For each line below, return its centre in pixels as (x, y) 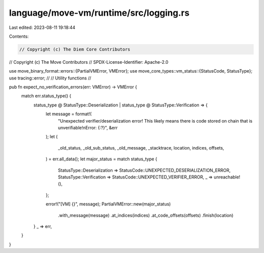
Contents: (19, 36)
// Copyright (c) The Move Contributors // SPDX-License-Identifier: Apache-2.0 (89, 62)
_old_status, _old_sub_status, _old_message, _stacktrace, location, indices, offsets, (141, 148)
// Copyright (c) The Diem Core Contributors (75, 49)
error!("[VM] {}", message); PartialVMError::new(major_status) (108, 204)
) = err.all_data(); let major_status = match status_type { (101, 159)
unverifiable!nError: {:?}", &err (88, 128)
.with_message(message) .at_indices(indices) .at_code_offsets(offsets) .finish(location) (146, 215)
